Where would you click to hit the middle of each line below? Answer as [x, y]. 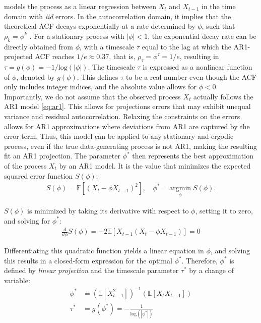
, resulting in [199, 56]
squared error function [39, 175]
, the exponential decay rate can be [202, 36]
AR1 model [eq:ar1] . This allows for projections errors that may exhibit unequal [127, 106]
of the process [25, 165]
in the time [219, 6]
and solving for [27, 220]
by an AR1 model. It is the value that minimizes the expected [155, 165]
